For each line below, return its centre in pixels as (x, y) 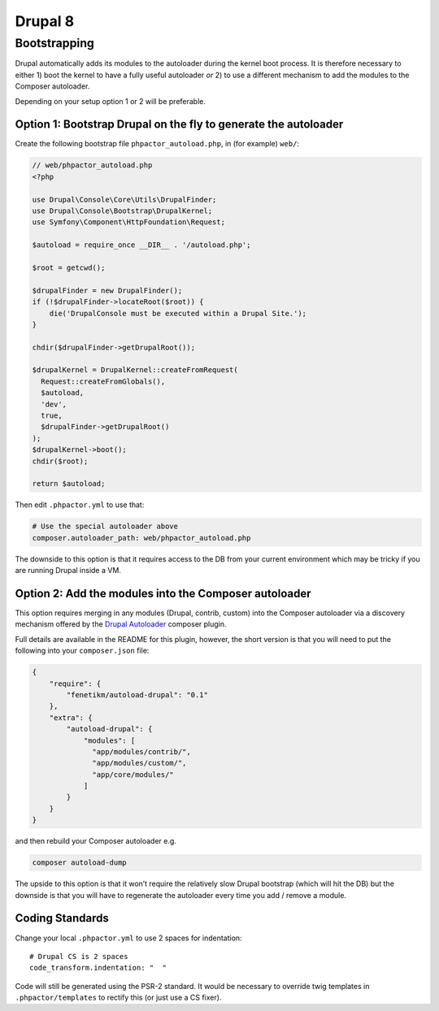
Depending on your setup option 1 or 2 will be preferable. (111, 101)
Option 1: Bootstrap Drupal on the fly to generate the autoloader (179, 125)
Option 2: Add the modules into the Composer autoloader (163, 593)
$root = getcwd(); (69, 267)
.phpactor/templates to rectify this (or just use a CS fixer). (118, 998)
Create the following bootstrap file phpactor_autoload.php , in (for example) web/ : (157, 144)
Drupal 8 (45, 21)
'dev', (54, 404)
